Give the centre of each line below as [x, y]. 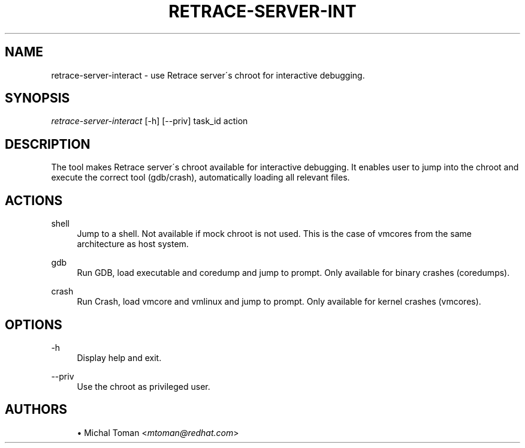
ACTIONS [34, 200]
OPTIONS [34, 324]
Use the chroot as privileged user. [144, 386]
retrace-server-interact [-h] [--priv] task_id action [150, 121]
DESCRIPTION [48, 144]
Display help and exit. [119, 357]
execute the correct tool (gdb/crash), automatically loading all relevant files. [200, 178]
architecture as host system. [133, 244]
